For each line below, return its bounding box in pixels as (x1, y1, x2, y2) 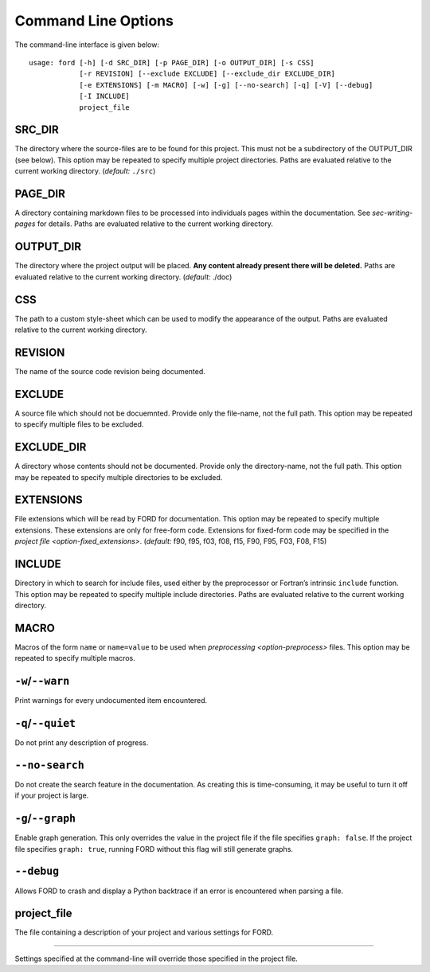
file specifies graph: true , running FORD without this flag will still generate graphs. (14, 844, 294, 853)
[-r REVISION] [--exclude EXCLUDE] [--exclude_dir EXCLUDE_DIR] (79, 69, 336, 79)
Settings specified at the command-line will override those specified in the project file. (14, 954, 298, 963)
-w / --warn (14, 674, 70, 688)
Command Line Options (14, 12, 174, 29)
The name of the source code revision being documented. (14, 366, 206, 376)
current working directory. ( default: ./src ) (14, 166, 156, 176)
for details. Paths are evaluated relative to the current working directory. (37, 219, 274, 228)
